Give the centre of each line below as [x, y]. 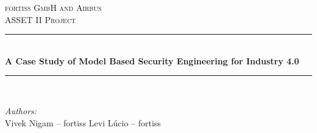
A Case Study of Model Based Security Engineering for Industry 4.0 [152, 60]
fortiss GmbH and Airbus [53, 7]
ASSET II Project [41, 19]
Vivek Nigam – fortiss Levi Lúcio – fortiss [83, 122]
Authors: [21, 110]
